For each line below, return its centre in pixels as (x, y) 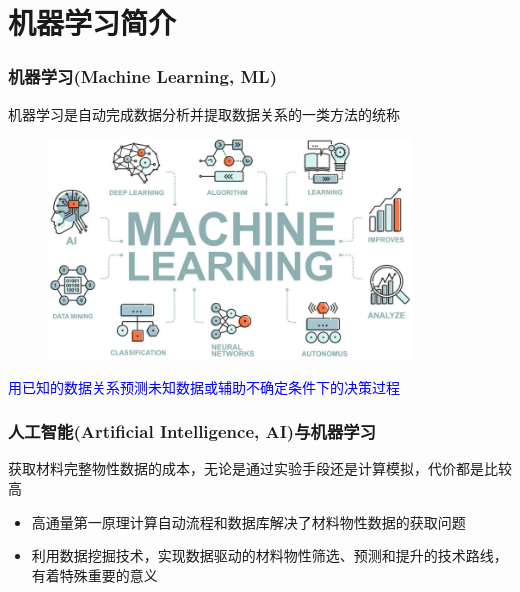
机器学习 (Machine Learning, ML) (142, 76)
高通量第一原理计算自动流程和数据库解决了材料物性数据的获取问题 (248, 521)
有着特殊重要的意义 (94, 574)
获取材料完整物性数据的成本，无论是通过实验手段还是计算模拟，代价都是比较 (260, 468)
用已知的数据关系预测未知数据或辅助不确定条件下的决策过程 (204, 386)
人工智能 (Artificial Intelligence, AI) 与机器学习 (192, 431)
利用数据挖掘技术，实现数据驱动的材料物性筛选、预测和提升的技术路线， (269, 555)
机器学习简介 (92, 22)
